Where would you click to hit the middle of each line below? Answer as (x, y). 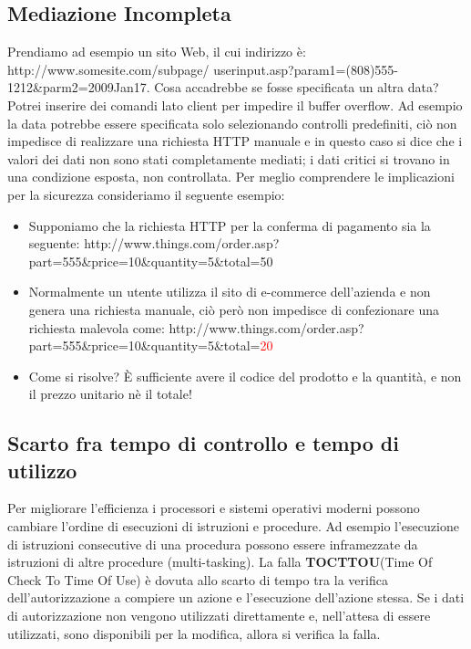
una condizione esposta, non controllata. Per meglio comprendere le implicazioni (231, 177)
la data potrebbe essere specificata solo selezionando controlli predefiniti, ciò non (232, 123)
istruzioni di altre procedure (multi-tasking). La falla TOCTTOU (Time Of (220, 562)
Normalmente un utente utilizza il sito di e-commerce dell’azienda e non (230, 292)
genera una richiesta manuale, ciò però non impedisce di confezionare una (234, 309)
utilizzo (42, 470)
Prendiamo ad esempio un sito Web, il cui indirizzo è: (157, 52)
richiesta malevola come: (97, 327)
